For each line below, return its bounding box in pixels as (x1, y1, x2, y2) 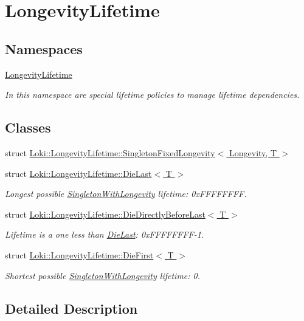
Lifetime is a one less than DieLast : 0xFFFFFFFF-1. (5, 228, 204, 241)
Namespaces (5, 39, 83, 58)
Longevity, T (229, 146, 277, 159)
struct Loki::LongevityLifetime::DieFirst (5, 248, 154, 261)
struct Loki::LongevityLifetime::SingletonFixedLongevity (5, 146, 215, 159)
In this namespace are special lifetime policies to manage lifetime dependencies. (5, 88, 300, 101)
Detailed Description (5, 299, 138, 317)
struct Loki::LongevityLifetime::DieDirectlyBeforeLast (5, 207, 206, 220)
